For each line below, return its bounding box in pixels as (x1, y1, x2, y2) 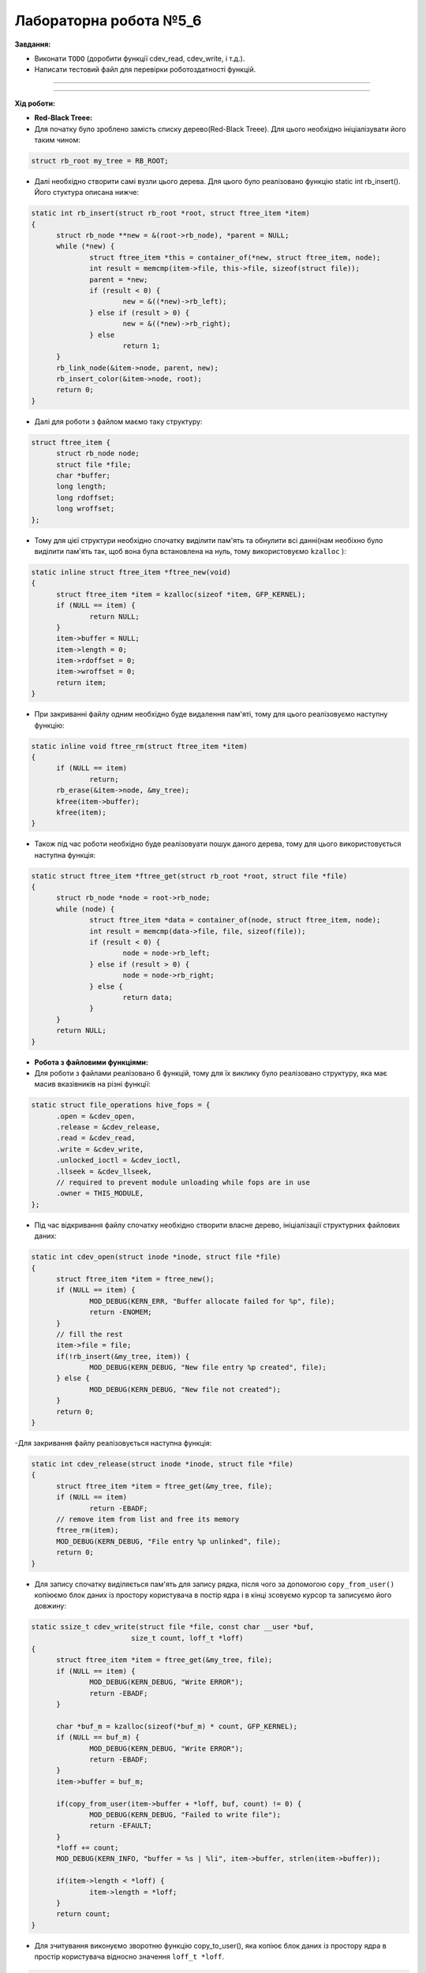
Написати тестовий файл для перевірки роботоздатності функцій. (34, 65, 256, 74)
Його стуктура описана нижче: (34, 188, 140, 197)
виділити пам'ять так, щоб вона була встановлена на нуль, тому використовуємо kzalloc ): (34, 546, 346, 556)
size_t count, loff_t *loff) (130, 1634, 244, 1642)
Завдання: (14, 39, 51, 49)
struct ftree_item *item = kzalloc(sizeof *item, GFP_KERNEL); (56, 590, 306, 599)
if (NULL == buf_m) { (56, 1733, 140, 1742)
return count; (56, 1910, 110, 1919)
